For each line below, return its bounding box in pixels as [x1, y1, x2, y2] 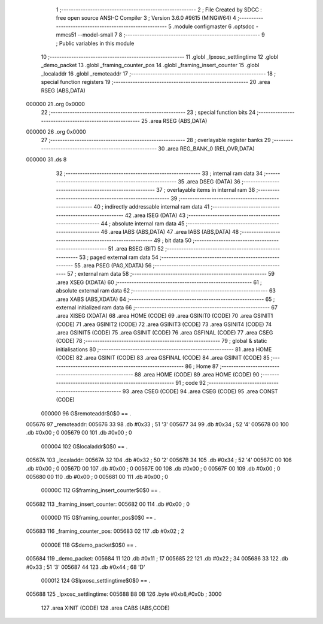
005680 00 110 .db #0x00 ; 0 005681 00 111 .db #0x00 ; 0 [26, 473, 169, 480]
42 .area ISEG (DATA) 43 [124, 212, 185, 219]
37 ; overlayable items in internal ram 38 [156, 186, 255, 194]
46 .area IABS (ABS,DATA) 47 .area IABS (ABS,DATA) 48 [100, 228, 239, 236]
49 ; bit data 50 [153, 237, 191, 244]
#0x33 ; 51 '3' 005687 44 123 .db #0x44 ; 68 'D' [26, 563, 146, 571]
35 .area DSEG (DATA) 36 [177, 178, 240, 185]
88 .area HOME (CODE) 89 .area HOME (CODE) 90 [135, 371, 260, 378]
